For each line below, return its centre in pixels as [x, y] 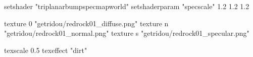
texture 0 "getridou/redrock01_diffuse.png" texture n [86, 23]
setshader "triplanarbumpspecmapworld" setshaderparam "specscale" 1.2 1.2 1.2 [127, 6]
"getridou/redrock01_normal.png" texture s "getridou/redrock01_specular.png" [127, 33]
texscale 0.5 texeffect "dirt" [46, 50]
